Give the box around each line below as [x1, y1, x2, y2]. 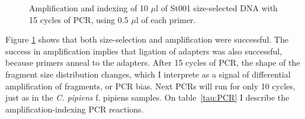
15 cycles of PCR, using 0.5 [29, 13, 129, 25]
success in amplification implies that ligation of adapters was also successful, [5, 44, 282, 57]
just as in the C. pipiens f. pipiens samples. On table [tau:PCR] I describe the [5, 91, 290, 104]
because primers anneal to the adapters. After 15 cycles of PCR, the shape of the [5, 56, 300, 69]
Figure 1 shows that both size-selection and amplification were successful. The [5, 33, 288, 46]
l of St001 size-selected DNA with [156, 2, 278, 14]
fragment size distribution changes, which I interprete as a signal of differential [5, 67, 291, 80]
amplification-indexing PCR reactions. [5, 102, 144, 115]
